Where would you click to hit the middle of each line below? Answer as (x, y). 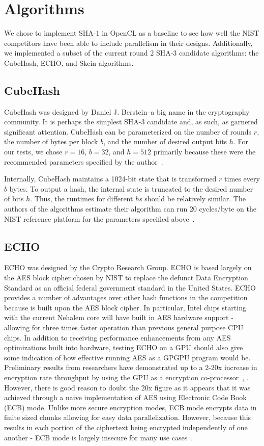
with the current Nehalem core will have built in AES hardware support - (119, 317)
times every (242, 179)
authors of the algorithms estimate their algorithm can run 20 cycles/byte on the (130, 209)
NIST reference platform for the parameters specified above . (99, 218)
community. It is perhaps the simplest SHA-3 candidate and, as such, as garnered (131, 122)
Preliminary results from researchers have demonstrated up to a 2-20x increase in (131, 367)
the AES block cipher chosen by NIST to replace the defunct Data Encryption (126, 278)
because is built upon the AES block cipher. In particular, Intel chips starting (125, 307)
